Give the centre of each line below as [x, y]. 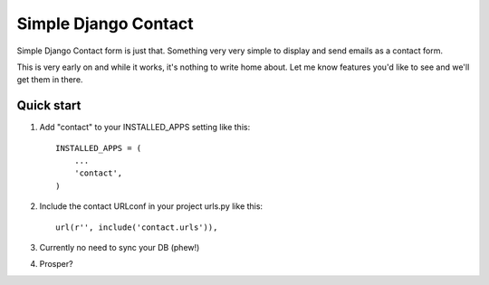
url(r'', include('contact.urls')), [137, 227]
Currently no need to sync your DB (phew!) [120, 247]
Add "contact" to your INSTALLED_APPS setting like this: [145, 128]
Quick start [49, 105]
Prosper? [56, 264]
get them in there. [50, 80]
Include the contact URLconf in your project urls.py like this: [151, 206]
